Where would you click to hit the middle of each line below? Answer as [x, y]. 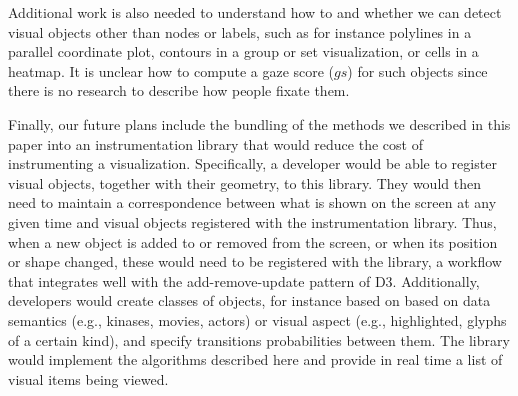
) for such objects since [417, 70]
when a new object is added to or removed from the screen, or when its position [253, 241]
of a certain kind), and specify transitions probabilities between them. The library [259, 339]
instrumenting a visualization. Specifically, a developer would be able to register [252, 163]
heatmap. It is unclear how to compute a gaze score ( [171, 70]
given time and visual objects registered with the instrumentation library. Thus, [252, 221]
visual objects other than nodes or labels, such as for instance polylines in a [240, 31]
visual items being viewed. [88, 378]
